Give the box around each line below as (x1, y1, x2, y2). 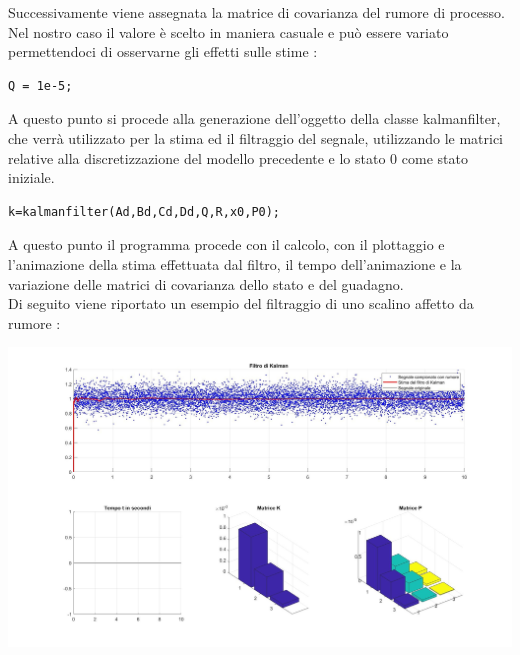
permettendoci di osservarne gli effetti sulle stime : (8, 41, 318, 62)
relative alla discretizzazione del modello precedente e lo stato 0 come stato (8, 147, 468, 168)
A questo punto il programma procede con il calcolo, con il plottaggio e (8, 234, 445, 255)
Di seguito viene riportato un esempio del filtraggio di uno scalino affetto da (8, 293, 474, 314)
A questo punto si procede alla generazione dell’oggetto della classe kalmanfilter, (8, 108, 501, 129)
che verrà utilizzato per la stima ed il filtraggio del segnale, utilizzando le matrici (8, 127, 503, 148)
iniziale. (8, 167, 55, 188)
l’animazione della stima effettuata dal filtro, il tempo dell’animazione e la (8, 253, 462, 274)
